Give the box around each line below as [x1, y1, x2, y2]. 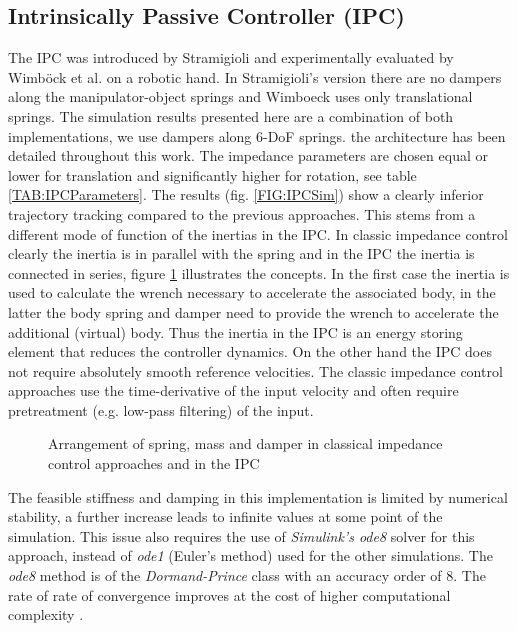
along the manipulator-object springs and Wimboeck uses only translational [8, 86, 473, 107]
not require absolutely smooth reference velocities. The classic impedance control [8, 360, 503, 381]
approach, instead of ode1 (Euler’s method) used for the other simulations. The [8, 545, 493, 566]
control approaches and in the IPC [48, 453, 260, 474]
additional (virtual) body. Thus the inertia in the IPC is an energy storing [8, 321, 463, 342]
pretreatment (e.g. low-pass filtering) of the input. [8, 399, 314, 420]
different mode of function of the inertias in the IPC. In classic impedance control [8, 223, 508, 244]
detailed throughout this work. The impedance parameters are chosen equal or [8, 145, 488, 166]
